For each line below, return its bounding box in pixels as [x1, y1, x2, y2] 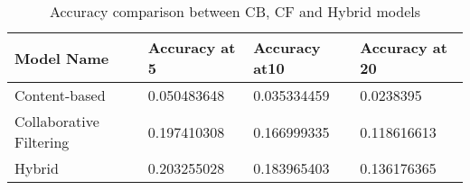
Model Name [14, 47, 109, 68]
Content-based [14, 85, 106, 105]
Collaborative [14, 111, 99, 131]
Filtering [14, 131, 70, 152]
